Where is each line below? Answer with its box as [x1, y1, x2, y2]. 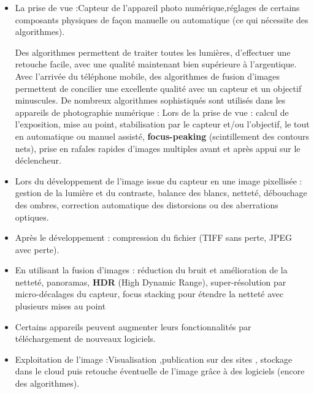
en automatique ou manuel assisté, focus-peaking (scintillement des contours [15, 129, 310, 142]
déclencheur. [15, 154, 61, 167]
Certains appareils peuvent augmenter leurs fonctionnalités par [15, 320, 251, 333]
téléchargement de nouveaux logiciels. [15, 332, 156, 345]
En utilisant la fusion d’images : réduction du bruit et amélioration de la [15, 263, 288, 276]
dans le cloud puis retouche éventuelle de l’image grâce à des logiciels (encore [15, 365, 305, 377]
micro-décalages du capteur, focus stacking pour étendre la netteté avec [15, 287, 284, 300]
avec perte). [15, 243, 59, 256]
